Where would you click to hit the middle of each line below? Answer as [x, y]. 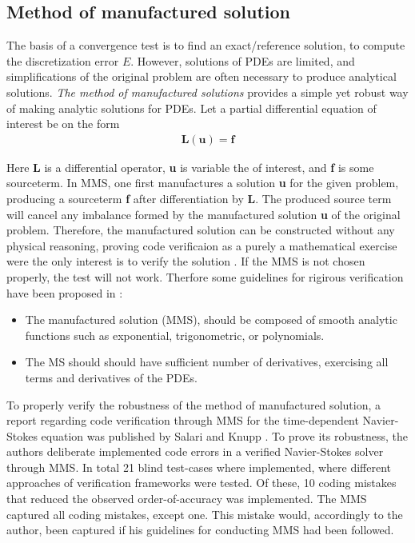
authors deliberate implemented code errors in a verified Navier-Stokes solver [195, 451]
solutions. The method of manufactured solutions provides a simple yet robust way [207, 92]
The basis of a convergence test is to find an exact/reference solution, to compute [206, 45]
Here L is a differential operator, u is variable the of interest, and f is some [190, 167]
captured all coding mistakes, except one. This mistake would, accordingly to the [205, 514]
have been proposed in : [65, 292]
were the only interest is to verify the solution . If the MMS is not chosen [186, 261]
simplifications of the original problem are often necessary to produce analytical [202, 76]
